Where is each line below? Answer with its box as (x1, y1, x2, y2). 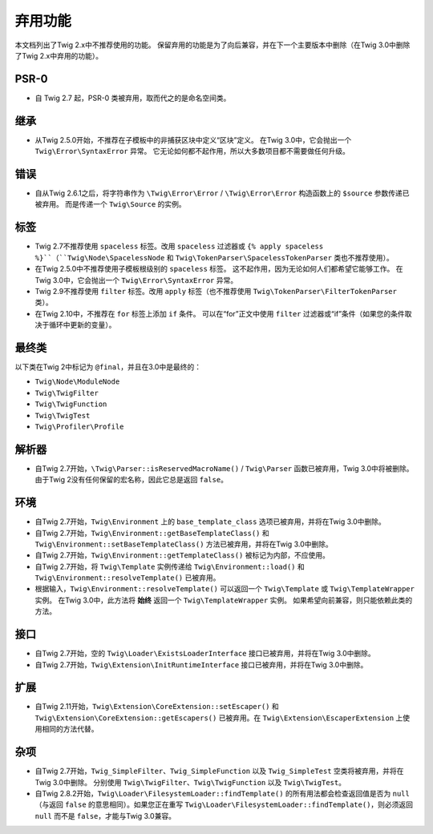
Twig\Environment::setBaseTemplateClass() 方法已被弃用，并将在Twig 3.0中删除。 (34, 539, 333, 549)
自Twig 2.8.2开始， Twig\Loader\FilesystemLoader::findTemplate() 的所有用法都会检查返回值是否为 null (34, 788, 411, 798)
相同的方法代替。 (41, 724, 99, 734)
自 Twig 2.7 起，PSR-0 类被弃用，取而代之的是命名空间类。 (34, 93, 231, 103)
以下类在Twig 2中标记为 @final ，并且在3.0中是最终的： (14, 361, 202, 372)
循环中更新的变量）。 (48, 320, 116, 330)
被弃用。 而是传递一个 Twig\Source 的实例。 (34, 199, 186, 209)
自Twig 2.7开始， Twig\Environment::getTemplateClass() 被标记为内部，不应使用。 (34, 550, 330, 560)
